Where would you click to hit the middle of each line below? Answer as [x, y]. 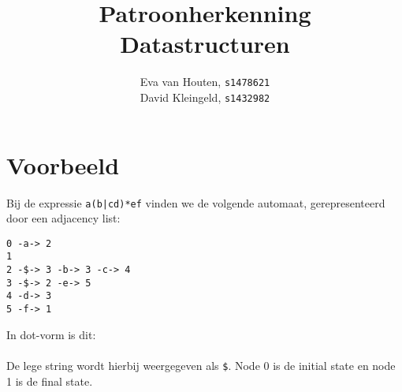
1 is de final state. [50, 381]
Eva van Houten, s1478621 [205, 82]
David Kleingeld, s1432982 [205, 97]
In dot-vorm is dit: [51, 334]
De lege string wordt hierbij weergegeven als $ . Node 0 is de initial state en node [201, 365]
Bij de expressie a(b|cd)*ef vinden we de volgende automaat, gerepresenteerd [196, 202]
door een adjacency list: [63, 218]
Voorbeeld [63, 164]
